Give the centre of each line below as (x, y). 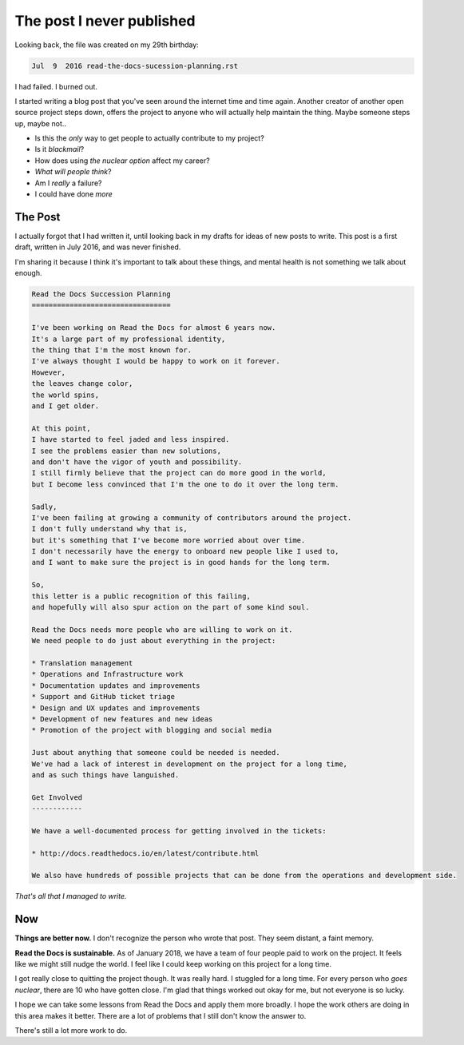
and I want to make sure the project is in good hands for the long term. (181, 562)
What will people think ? (73, 172)
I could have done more (74, 194)
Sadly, (44, 507)
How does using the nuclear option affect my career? (123, 161)
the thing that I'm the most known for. (111, 350)
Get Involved (57, 797)
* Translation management (82, 663)
